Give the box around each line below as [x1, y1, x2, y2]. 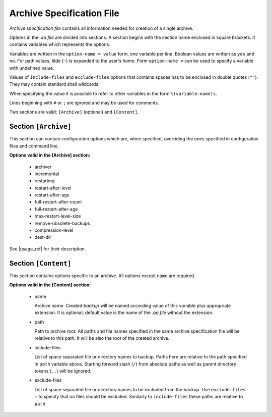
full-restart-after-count [34, 199, 82, 205]
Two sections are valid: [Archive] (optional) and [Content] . [9, 109, 139, 115]
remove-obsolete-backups [34, 220, 90, 226]
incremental [34, 171, 59, 177]
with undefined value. [9, 65, 54, 71]
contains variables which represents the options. [9, 41, 110, 47]
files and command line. [9, 143, 59, 149]
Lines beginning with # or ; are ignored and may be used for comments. [9, 100, 159, 106]
